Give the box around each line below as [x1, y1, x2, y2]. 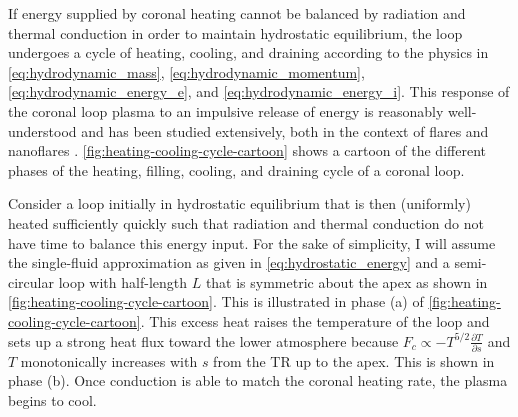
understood [8, 120, 77, 141]
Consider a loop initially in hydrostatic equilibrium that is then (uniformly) [8, 193, 471, 214]
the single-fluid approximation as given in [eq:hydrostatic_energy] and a [8, 252, 450, 273]
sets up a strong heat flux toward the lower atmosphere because [8, 330, 399, 351]
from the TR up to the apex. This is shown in [213, 350, 495, 371]
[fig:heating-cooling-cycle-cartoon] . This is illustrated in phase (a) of [8, 291, 424, 312]
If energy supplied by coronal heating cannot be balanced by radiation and [8, 3, 466, 23]
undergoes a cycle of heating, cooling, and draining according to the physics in [8, 42, 489, 63]
